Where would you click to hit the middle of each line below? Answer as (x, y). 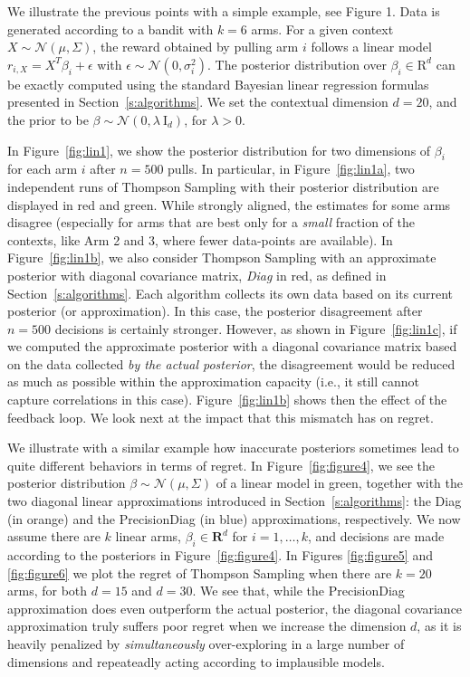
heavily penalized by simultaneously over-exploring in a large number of (206, 644)
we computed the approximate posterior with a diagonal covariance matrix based (232, 346)
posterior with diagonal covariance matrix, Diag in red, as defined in (197, 275)
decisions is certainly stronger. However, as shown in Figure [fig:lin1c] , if (256, 328)
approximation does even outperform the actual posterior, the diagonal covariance (235, 608)
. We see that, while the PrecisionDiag (298, 591)
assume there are (54, 536)
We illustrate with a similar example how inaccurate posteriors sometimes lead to (233, 448)
